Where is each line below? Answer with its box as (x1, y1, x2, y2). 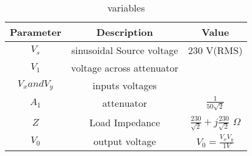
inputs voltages (92, 78, 157, 92)
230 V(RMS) (188, 43, 243, 57)
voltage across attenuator (71, 61, 179, 75)
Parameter (10, 25, 62, 39)
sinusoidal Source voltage (71, 43, 178, 57)
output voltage (93, 134, 156, 149)
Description (96, 25, 153, 39)
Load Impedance (89, 115, 160, 129)
